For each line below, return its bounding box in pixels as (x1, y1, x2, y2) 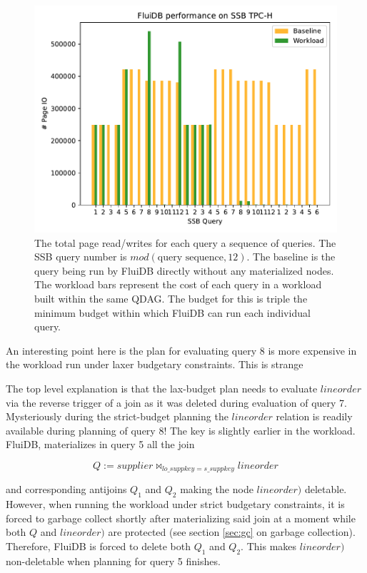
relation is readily (276, 409, 353, 424)
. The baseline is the (246, 249, 336, 264)
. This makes (241, 538, 297, 553)
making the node (180, 482, 253, 497)
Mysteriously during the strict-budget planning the (6, 409, 228, 424)
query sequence (157, 253, 224, 263)
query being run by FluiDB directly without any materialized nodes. (34, 263, 334, 278)
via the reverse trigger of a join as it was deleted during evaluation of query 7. (6, 395, 348, 410)
